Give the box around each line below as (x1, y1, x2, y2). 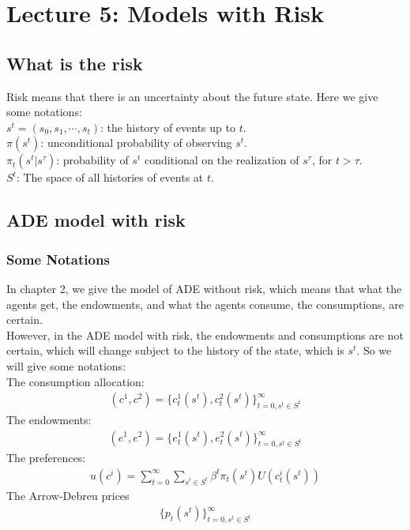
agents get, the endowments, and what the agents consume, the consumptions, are (6, 295, 404, 312)
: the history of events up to (100, 118, 235, 135)
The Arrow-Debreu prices (6, 487, 130, 503)
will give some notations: (6, 357, 126, 374)
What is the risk (6, 51, 143, 75)
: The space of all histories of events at (16, 169, 204, 186)
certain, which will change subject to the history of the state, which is (6, 342, 344, 359)
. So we (356, 342, 392, 359)
